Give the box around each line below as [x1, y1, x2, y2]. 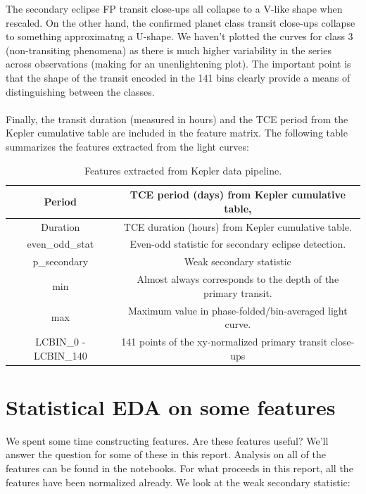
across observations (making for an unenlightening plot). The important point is [6, 56, 351, 71]
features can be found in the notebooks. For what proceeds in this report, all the [6, 460, 353, 475]
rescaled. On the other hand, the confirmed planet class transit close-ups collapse [6, 15, 355, 30]
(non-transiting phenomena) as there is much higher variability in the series [6, 42, 332, 57]
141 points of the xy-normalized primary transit [121, 334, 328, 348]
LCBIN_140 [33, 348, 87, 362]
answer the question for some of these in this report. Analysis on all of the [6, 447, 326, 462]
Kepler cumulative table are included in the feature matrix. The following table [6, 125, 348, 140]
